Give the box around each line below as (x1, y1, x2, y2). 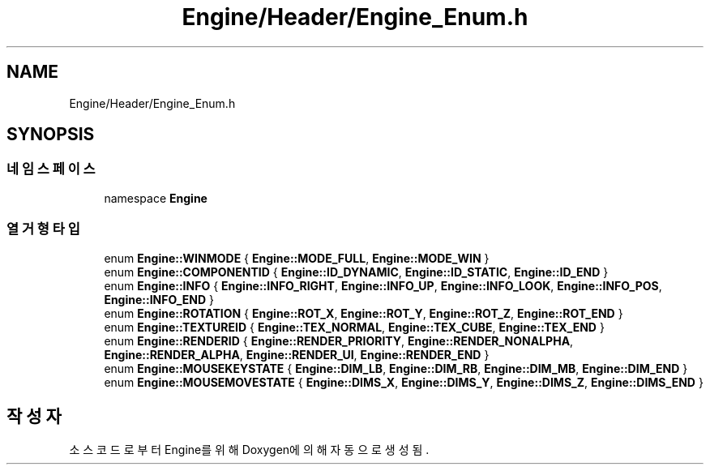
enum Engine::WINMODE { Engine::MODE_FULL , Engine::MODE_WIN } (104, 250, 490, 265)
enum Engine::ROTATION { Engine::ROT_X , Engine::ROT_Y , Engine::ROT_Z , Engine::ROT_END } (104, 306, 623, 320)
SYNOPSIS (6, 124, 95, 145)
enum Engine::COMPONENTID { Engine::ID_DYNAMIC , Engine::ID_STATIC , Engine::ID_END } (104, 264, 609, 279)
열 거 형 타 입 (6, 221, 80, 238)
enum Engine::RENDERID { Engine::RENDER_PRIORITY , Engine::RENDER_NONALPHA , (104, 333, 574, 348)
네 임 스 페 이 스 (6, 161, 96, 178)
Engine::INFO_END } (104, 292, 215, 306)
